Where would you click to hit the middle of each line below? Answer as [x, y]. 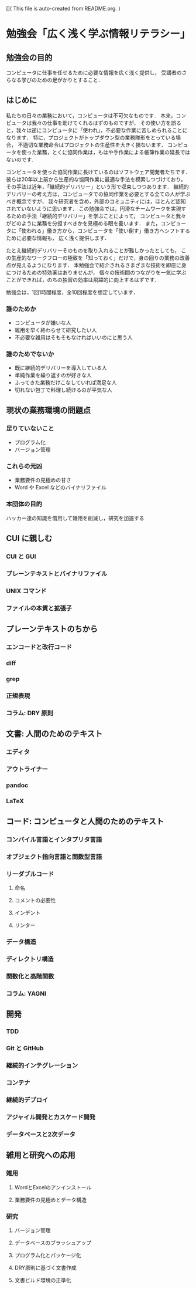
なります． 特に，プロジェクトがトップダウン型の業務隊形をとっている [91, 137]
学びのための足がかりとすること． [62, 80]
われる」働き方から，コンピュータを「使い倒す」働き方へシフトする [108, 231]
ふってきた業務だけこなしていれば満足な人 [66, 383]
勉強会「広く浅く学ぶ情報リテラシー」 [98, 34]
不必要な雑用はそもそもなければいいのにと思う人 [73, 337]
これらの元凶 [24, 466]
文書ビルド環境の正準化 [43, 1280]
